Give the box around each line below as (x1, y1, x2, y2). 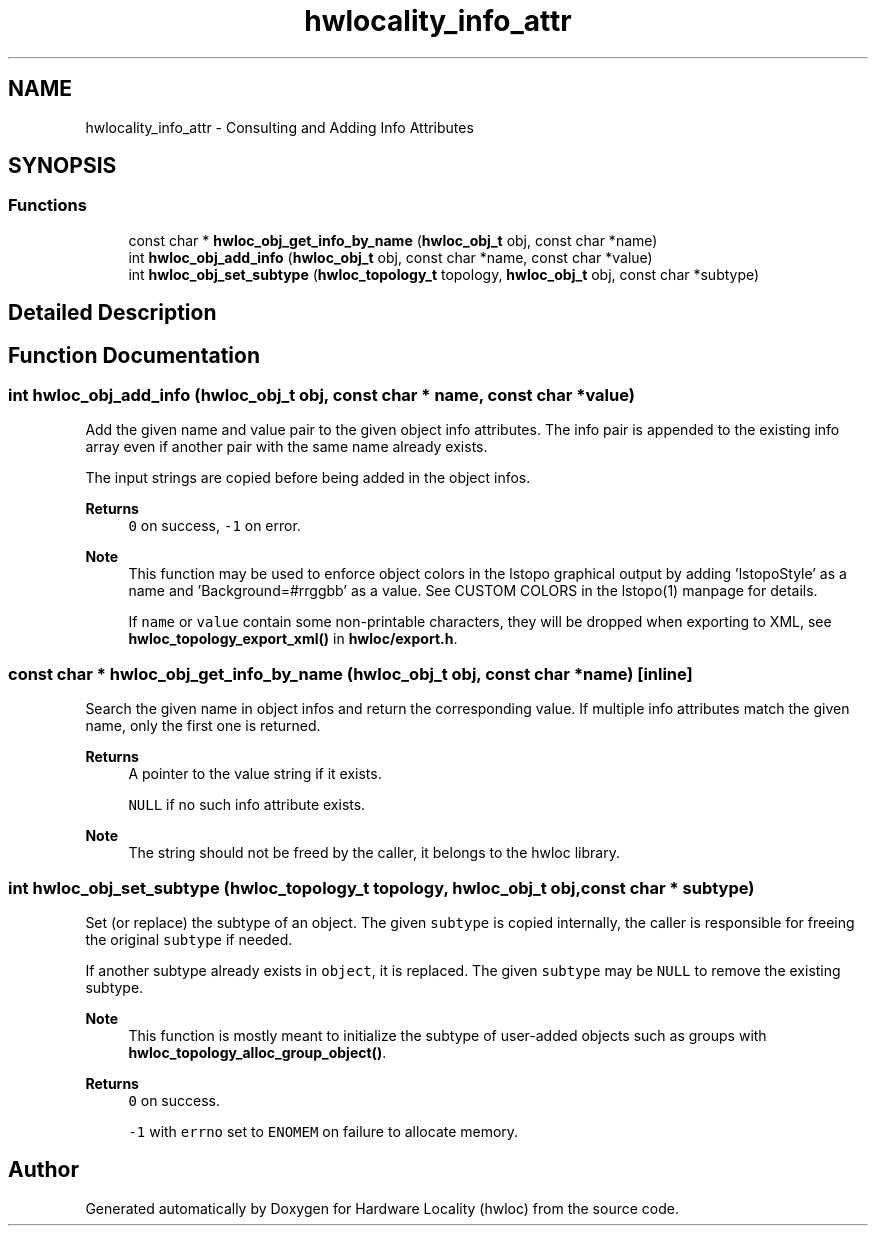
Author (8, 1157, 79, 1183)
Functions (8, 195, 87, 216)
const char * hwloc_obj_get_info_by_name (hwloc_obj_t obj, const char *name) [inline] (8, 663, 693, 684)
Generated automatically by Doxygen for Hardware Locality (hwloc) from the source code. (85, 1199, 679, 1217)
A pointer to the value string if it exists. (128, 765, 382, 783)
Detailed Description (8, 300, 217, 326)
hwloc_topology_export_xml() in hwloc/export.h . (128, 630, 458, 648)
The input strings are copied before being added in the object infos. (85, 469, 531, 487)
